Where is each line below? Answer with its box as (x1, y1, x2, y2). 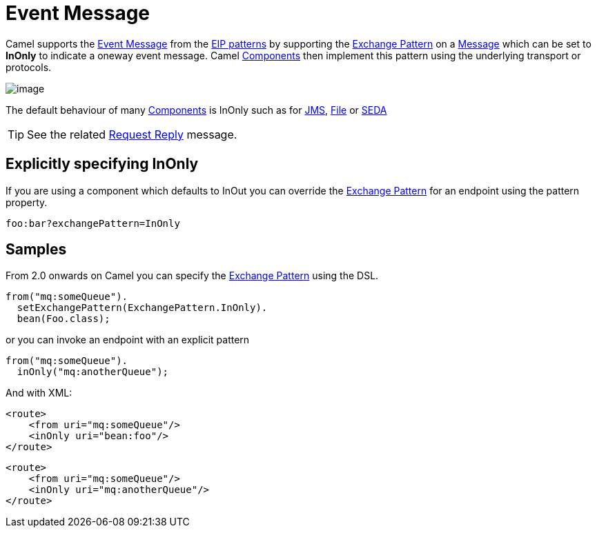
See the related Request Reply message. (27, 127, 237, 141)
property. (6, 196, 48, 208)
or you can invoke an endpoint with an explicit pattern (6, 334, 250, 346)
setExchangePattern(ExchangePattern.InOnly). (17, 302, 268, 314)
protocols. (6, 61, 52, 73)
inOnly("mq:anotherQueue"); (17, 366, 169, 378)
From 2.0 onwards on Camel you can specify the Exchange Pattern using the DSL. (6, 270, 379, 282)
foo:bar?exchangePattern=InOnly (6, 217, 180, 229)
